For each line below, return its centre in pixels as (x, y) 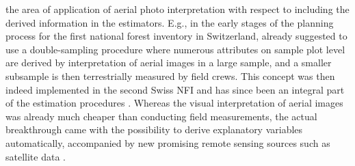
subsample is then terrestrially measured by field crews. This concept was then (170, 75)
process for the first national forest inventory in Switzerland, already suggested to (176, 36)
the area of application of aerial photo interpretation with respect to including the (177, 9)
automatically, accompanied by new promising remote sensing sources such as (168, 142)
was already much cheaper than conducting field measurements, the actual (161, 116)
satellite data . (36, 156)
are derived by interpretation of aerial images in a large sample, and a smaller (169, 63)
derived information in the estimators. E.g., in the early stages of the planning (170, 22)
